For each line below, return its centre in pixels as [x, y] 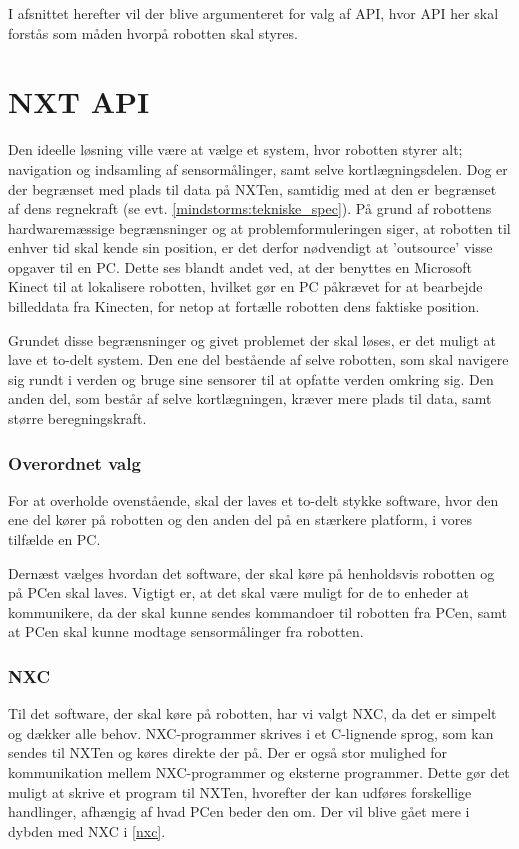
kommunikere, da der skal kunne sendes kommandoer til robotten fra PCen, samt [257, 611]
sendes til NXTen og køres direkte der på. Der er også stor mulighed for [228, 752]
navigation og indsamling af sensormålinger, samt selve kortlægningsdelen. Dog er [258, 168]
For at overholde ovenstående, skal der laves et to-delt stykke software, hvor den [253, 499]
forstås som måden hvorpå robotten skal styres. [153, 32]
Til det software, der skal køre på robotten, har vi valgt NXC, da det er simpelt [252, 713]
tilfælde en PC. [54, 539]
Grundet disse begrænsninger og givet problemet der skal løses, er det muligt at [252, 339]
